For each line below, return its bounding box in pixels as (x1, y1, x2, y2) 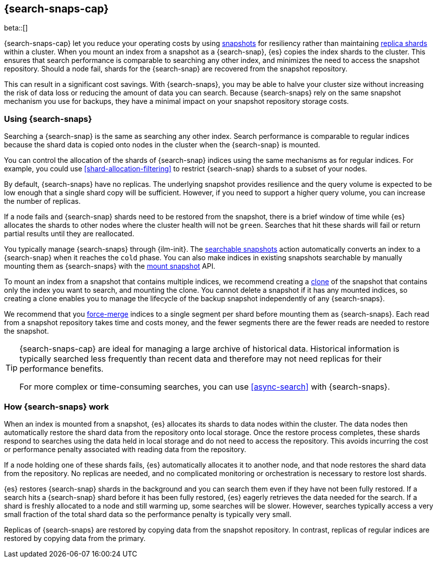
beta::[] (4, 23, 28, 32)
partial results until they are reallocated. (4, 229, 134, 238)
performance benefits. (19, 364, 103, 374)
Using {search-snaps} (4, 113, 92, 124)
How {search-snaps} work (4, 401, 109, 412)
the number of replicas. (4, 197, 81, 206)
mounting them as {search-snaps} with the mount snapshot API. (4, 262, 215, 271)
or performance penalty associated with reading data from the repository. (4, 445, 246, 454)
